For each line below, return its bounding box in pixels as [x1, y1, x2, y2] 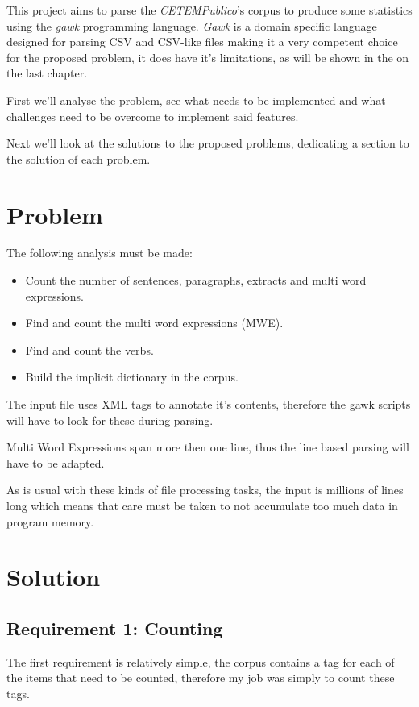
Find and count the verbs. [25, 341, 154, 358]
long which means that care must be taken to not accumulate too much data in [6, 497, 398, 514]
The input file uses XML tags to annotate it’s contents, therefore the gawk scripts [6, 396, 411, 413]
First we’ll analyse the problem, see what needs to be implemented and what [6, 91, 386, 108]
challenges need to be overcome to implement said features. [6, 107, 299, 124]
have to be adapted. [6, 454, 105, 471]
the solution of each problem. [6, 150, 151, 167]
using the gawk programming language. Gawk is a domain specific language [6, 17, 377, 34]
